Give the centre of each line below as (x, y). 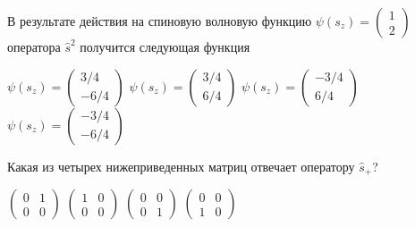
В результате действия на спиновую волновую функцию (160, 21)
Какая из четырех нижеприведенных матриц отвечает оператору (181, 166)
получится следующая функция (165, 46)
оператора (34, 46)
